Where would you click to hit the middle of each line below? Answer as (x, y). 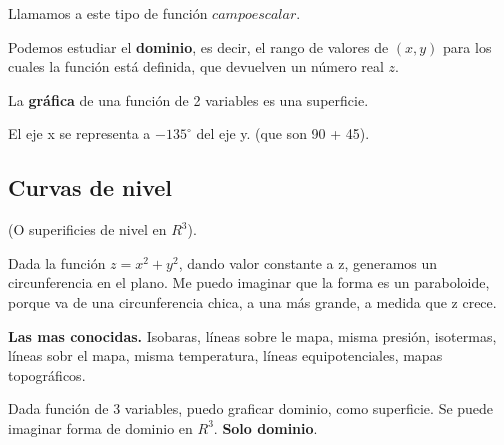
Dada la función (57, 262)
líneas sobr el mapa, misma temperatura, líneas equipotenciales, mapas (225, 355)
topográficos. (47, 374)
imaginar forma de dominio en (100, 427)
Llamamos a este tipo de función (108, 13)
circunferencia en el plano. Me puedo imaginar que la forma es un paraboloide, (249, 282)
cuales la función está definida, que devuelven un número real (196, 66)
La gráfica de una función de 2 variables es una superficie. (188, 99)
